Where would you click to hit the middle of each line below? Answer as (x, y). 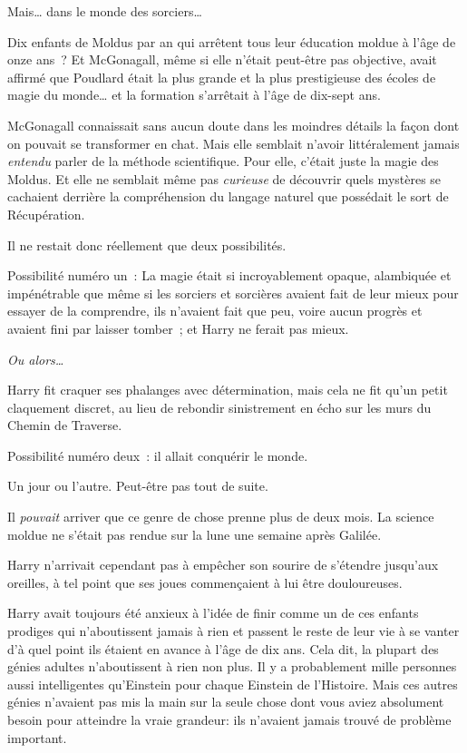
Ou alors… (36, 359)
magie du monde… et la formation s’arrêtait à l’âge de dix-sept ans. (194, 95)
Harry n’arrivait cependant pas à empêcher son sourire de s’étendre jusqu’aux (223, 565)
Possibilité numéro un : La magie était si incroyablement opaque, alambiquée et (229, 275)
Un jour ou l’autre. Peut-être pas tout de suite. (138, 486)
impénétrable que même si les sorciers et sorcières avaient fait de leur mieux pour (233, 293)
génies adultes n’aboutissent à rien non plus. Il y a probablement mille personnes (232, 666)
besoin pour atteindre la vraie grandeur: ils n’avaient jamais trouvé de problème (229, 719)
